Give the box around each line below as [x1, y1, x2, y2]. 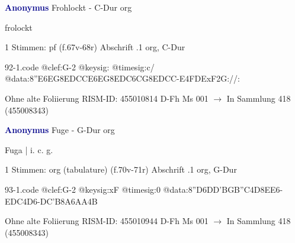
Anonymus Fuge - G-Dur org [5, 124, 115, 136]
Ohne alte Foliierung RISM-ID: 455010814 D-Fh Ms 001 [5, 92, 209, 104]
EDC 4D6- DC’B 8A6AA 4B [5, 195, 98, 207]
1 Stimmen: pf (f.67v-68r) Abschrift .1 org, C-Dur [5, 41, 185, 53]
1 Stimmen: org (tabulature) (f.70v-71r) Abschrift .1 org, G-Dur [5, 163, 237, 176]
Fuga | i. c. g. [5, 143, 53, 155]
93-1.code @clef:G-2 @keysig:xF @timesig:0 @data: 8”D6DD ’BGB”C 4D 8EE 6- [5, 183, 283, 195]
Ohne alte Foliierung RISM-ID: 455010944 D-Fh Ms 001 [5, 215, 209, 227]
